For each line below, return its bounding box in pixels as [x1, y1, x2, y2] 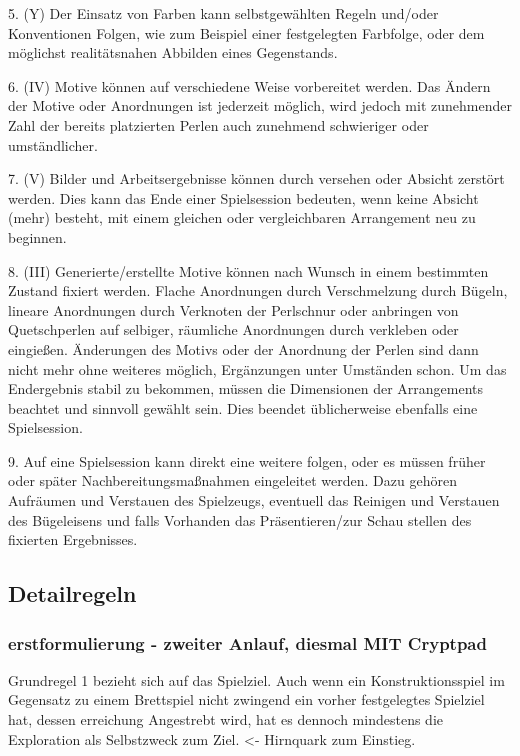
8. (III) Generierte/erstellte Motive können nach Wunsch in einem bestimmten [8, 260, 489, 281]
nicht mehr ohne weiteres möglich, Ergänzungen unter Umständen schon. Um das [8, 358, 507, 379]
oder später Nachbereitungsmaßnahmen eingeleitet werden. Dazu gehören [8, 470, 457, 491]
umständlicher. [8, 134, 98, 155]
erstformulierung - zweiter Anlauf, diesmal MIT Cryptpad [8, 630, 487, 655]
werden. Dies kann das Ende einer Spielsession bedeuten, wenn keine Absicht [8, 187, 479, 208]
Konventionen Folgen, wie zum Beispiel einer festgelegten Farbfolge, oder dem [8, 22, 485, 43]
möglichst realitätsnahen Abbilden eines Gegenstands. [8, 42, 338, 63]
